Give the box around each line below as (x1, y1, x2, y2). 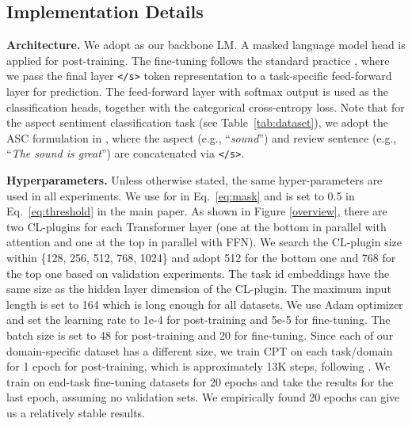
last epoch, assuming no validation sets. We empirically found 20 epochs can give (6, 389, 400, 405)
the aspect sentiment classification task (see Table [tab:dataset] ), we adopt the (6, 114, 388, 131)
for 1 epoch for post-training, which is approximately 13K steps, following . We (6, 358, 391, 375)
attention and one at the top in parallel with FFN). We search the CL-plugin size (6, 234, 402, 250)
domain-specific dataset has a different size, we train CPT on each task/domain (6, 342, 393, 359)
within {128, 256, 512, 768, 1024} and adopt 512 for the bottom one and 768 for (6, 249, 396, 266)
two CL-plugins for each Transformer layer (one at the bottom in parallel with (6, 218, 387, 234)
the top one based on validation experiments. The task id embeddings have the (6, 264, 390, 281)
